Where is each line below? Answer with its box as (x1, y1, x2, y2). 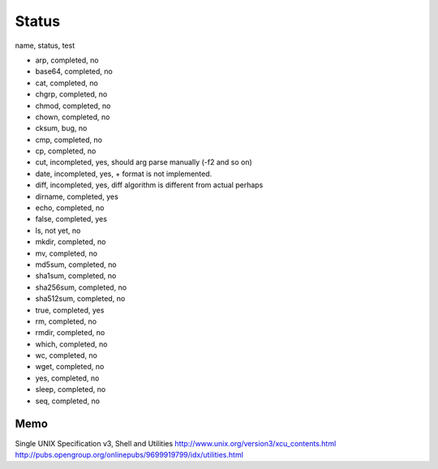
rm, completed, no (35, 316, 97, 326)
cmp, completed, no (35, 135, 103, 144)
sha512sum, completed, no (35, 294, 126, 303)
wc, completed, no (35, 351, 97, 360)
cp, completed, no (35, 146, 97, 156)
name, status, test (15, 41, 75, 50)
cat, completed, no (35, 78, 99, 88)
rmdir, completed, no (35, 328, 105, 338)
